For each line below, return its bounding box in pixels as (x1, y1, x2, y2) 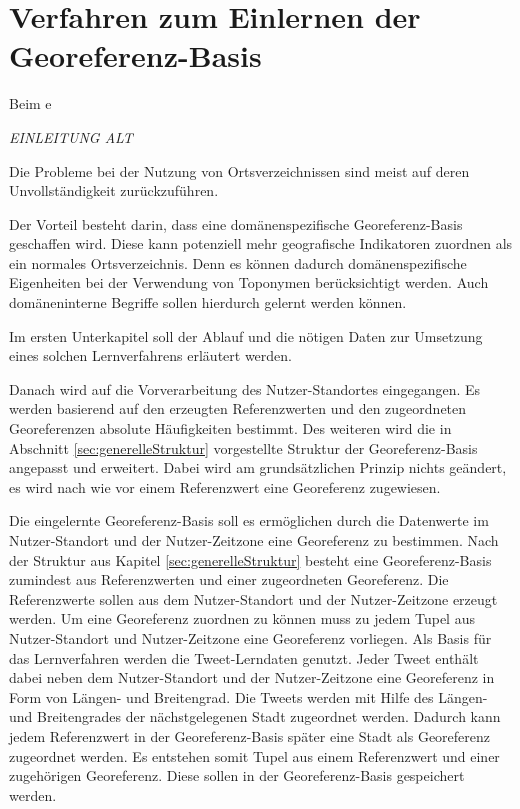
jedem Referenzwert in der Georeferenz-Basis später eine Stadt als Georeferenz (9, 725, 491, 746)
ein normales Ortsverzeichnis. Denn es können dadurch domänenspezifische (9, 252, 467, 273)
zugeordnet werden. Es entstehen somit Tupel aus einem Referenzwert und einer (9, 745, 500, 766)
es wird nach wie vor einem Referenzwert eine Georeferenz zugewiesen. (9, 476, 441, 497)
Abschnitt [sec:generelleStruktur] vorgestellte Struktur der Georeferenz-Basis (9, 437, 478, 458)
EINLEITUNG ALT (9, 126, 133, 147)
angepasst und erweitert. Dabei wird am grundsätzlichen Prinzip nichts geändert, (9, 457, 507, 478)
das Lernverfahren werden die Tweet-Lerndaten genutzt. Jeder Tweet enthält (9, 647, 479, 668)
